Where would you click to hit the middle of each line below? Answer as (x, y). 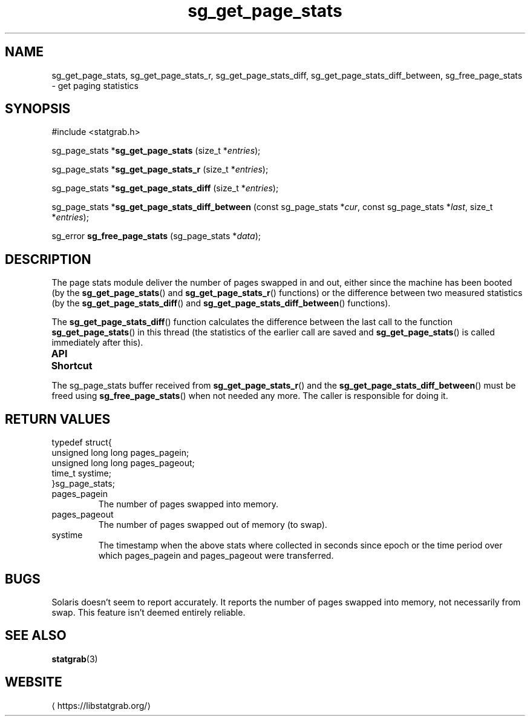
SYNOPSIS (38, 109)
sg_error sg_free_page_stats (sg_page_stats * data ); (156, 236)
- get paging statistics (95, 85)
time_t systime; (81, 473)
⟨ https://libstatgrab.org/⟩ (101, 705)
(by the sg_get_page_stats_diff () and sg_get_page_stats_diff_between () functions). (221, 303)
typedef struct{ (82, 443)
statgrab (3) (75, 659)
